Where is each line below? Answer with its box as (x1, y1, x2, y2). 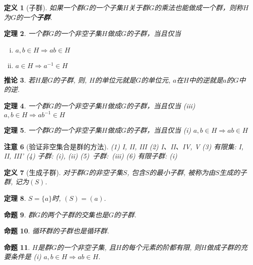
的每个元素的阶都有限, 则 (121, 242, 201, 252)
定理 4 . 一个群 (4, 100, 49, 110)
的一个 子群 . (16, 12, 53, 22)
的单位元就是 (94, 74, 136, 85)
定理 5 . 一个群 (4, 125, 49, 135)
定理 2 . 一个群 (4, 28, 49, 38)
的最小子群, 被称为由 (149, 167, 216, 177)
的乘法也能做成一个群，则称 (154, 2, 243, 12)
